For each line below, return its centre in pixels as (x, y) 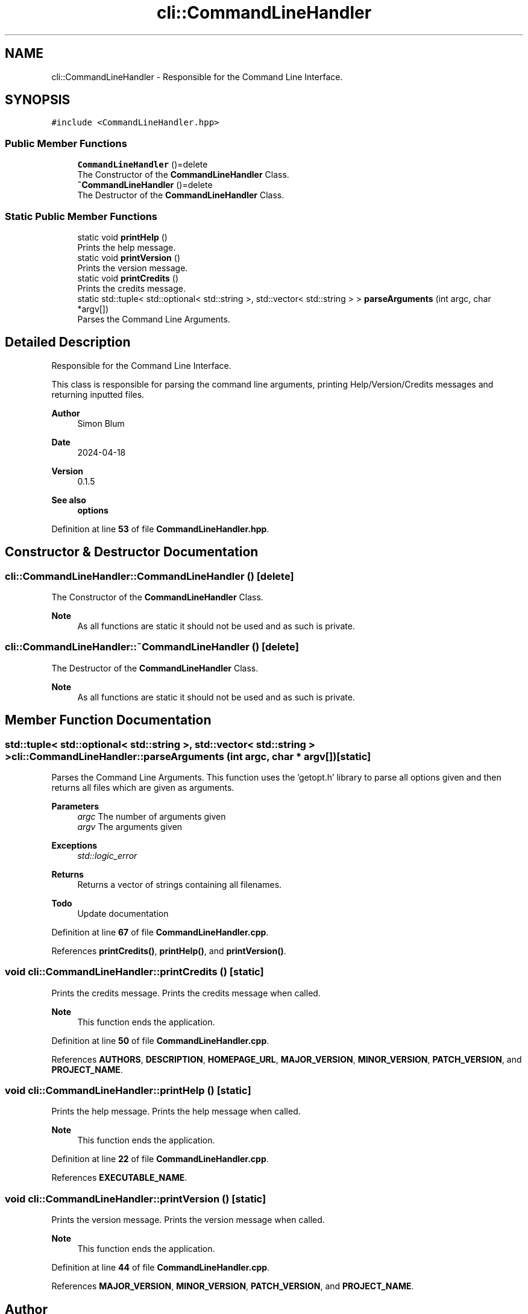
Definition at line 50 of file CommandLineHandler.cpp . (160, 1040)
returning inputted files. (98, 394)
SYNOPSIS (38, 100)
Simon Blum (101, 423)
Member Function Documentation (108, 720)
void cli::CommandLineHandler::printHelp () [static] (128, 1091)
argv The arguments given (130, 826)
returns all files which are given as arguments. (143, 787)
